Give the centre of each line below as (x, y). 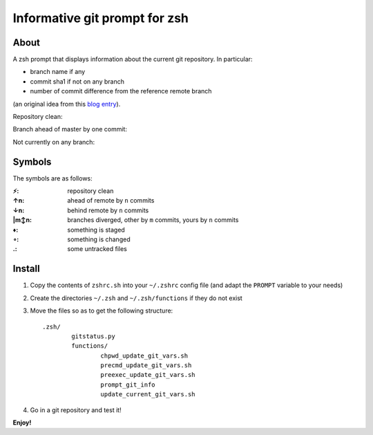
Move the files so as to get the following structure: (102, 311)
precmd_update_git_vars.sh (146, 365)
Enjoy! (22, 423)
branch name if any (58, 72)
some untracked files (97, 249)
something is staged (96, 230)
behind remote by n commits (108, 210)
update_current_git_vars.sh (148, 395)
